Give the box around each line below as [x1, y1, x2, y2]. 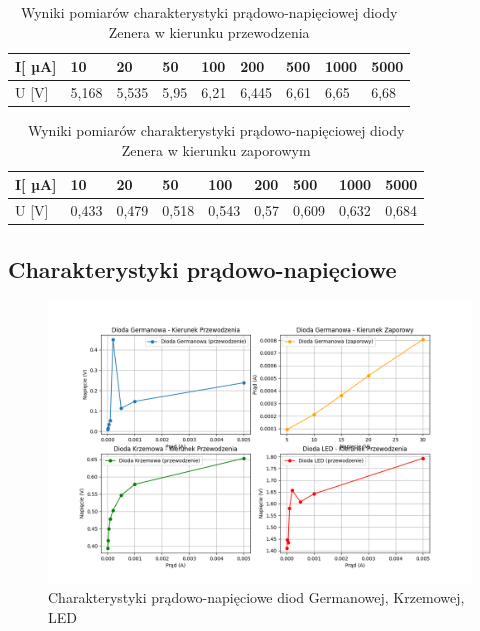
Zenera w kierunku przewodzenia [108, 21, 310, 42]
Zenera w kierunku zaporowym [121, 139, 311, 160]
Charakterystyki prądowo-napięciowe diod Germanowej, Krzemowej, [48, 587, 465, 608]
